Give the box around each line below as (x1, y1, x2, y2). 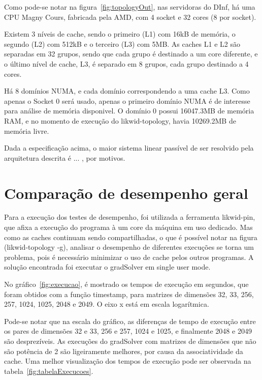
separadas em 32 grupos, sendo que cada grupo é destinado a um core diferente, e (4, 48, 258, 59)
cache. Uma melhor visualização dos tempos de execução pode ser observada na (4, 356, 251, 366)
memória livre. (4, 125, 49, 136)
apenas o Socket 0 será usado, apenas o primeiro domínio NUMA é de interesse (4, 95, 250, 106)
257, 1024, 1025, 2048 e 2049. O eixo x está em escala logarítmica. (4, 299, 209, 309)
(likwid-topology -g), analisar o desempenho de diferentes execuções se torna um (4, 242, 254, 252)
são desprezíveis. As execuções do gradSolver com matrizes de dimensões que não (4, 335, 256, 346)
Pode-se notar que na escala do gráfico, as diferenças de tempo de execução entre (4, 315, 256, 326)
